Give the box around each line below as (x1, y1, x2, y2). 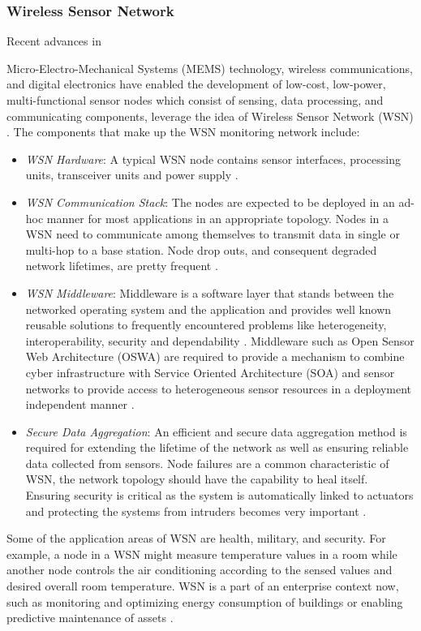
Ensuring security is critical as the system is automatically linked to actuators (25, 487, 414, 504)
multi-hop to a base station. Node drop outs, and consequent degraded (25, 241, 377, 258)
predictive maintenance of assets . (6, 609, 174, 626)
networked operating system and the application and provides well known (25, 300, 392, 317)
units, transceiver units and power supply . (25, 166, 238, 183)
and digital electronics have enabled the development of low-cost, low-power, (6, 75, 386, 92)
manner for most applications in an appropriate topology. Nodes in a (46, 209, 389, 226)
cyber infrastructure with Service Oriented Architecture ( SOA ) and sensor (25, 363, 395, 380)
